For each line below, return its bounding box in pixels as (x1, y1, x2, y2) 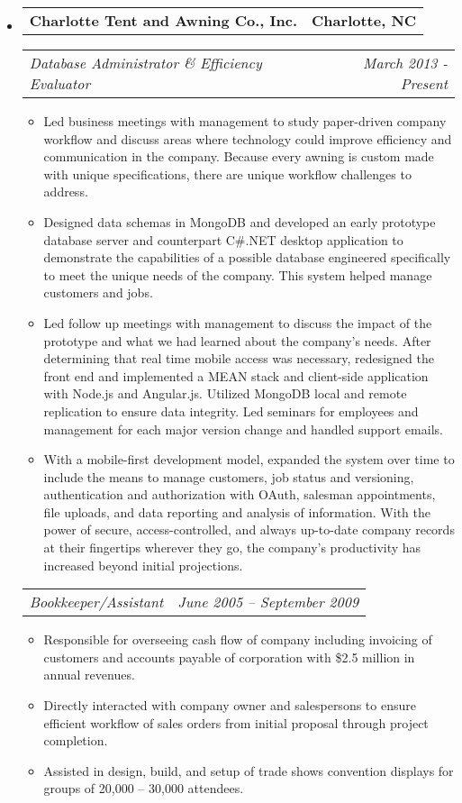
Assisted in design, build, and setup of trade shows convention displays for (43, 761, 454, 780)
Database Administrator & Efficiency (29, 52, 262, 73)
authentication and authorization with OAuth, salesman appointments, (43, 485, 436, 504)
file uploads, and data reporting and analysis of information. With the (43, 502, 430, 521)
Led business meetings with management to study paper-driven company (43, 112, 447, 130)
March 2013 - (363, 52, 448, 73)
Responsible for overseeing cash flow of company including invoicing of (43, 630, 432, 649)
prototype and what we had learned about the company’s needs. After (43, 331, 431, 350)
